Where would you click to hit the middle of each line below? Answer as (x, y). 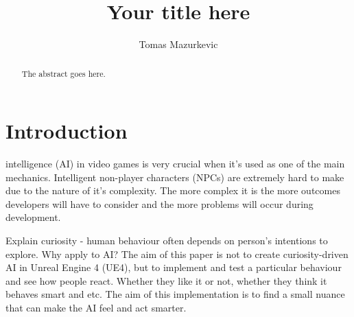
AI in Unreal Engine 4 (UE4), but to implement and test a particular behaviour (174, 267)
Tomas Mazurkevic (178, 44)
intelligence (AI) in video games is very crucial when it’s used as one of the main (175, 164)
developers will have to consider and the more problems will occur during (160, 203)
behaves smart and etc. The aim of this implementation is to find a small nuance (175, 294)
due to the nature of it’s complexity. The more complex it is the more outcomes (173, 190)
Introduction (67, 131)
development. (33, 217)
